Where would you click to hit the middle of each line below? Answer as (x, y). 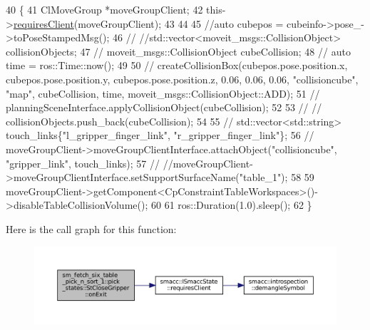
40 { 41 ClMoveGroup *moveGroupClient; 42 (104, 9)
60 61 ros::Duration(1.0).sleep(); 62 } (231, 205)
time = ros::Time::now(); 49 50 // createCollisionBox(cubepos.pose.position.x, (177, 65)
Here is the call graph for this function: (91, 228)
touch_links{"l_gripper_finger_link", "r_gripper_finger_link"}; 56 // (160, 135)
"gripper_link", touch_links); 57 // (83, 163)
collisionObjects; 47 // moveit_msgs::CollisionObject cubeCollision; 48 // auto (178, 51)
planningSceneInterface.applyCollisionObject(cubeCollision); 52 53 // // (164, 107)
